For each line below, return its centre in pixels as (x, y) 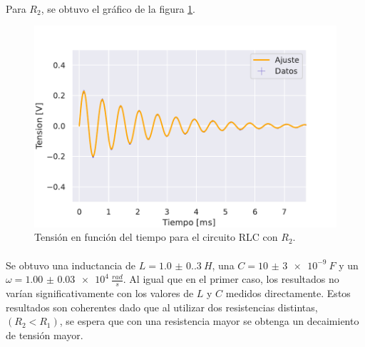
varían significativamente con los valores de (100, 293)
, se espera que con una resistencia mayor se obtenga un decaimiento (209, 321)
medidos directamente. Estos (288, 293)
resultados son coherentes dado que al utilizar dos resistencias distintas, (162, 307)
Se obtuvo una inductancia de (71, 265)
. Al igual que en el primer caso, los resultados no (231, 279)
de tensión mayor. (45, 335)
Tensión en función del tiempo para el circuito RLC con (156, 237)
